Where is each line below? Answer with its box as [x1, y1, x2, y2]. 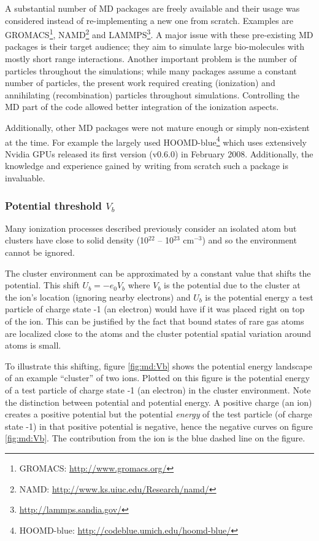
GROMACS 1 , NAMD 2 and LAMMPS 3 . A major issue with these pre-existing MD [5, 26, 313, 41]
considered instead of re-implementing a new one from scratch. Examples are [5, 14, 294, 26]
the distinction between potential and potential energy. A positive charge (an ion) [5, 395, 312, 408]
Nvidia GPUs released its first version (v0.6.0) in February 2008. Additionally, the [5, 147, 313, 160]
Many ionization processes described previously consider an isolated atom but [5, 221, 297, 234]
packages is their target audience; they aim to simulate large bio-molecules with [5, 40, 305, 53]
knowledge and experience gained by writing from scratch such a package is [5, 159, 288, 172]
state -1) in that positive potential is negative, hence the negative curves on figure [5, 419, 313, 432]
